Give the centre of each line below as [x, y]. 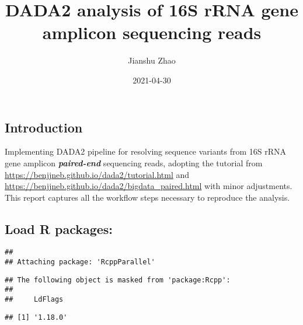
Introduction [44, 127]
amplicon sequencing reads [152, 32]
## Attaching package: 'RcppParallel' [80, 262]
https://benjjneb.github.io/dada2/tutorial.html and [97, 174]
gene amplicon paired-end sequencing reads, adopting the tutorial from [134, 163]
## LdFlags [34, 300]
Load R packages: [59, 228]
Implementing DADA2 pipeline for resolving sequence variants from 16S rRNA [146, 151]
